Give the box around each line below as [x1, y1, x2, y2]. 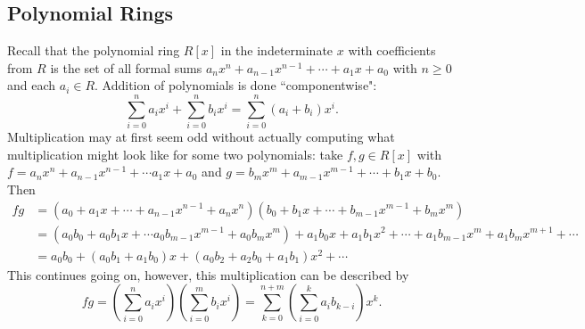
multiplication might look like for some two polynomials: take [7, 144, 343, 163]
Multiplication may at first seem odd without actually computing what [7, 127, 395, 146]
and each [7, 76, 56, 95]
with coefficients [348, 41, 436, 60]
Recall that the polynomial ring [7, 41, 180, 60]
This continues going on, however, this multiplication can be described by [7, 265, 409, 284]
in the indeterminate [220, 41, 334, 60]
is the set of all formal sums [50, 58, 202, 77]
